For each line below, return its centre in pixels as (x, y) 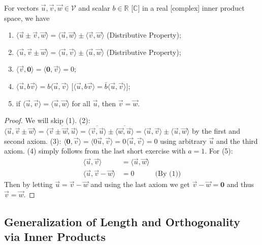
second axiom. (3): (33, 141)
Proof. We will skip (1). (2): (47, 120)
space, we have (27, 18)
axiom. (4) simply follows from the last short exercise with (95, 151)
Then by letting (28, 184)
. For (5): (219, 151)
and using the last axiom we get (140, 184)
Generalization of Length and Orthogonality (122, 222)
